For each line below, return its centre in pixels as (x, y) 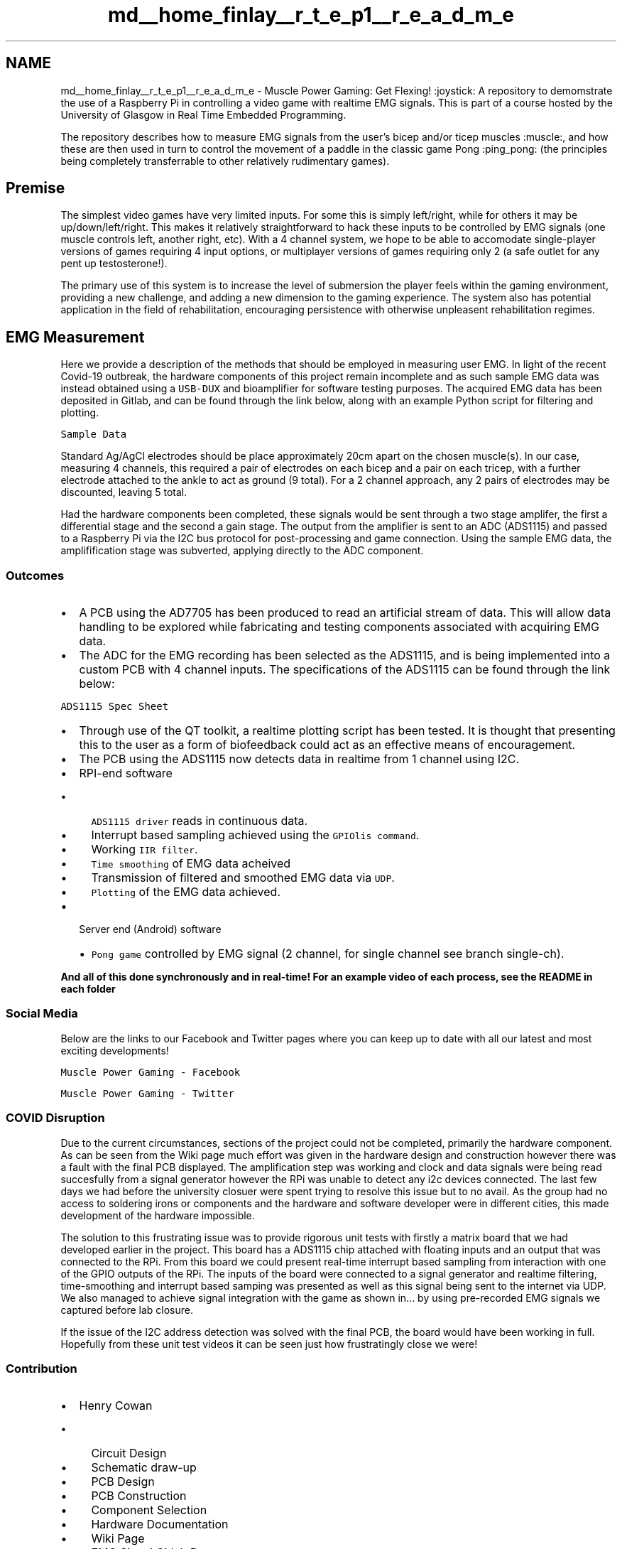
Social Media (42, 1014)
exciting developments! (115, 1050)
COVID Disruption (55, 1118)
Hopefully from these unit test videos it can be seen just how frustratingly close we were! (269, 1344)
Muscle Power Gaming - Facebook (151, 1072)
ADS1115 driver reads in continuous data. (200, 821)
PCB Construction (139, 1496)
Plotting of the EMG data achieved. (186, 892)
